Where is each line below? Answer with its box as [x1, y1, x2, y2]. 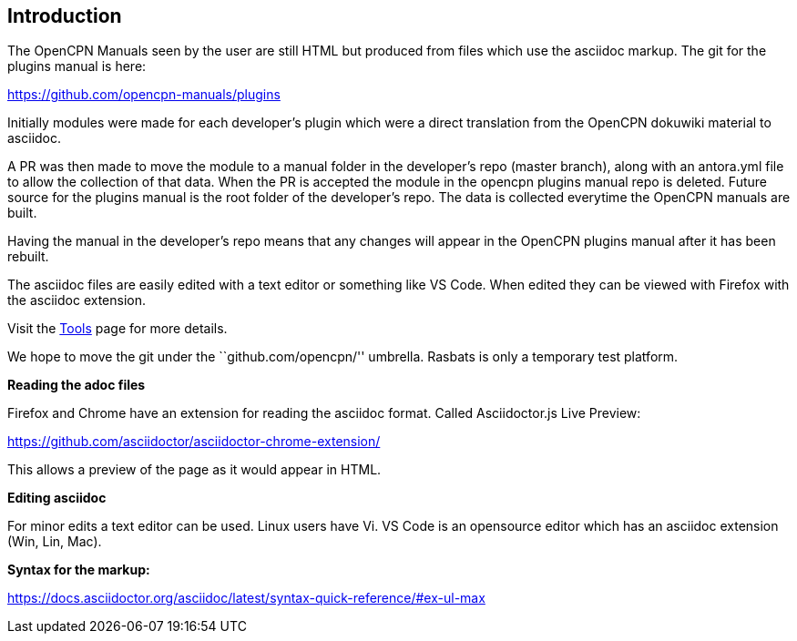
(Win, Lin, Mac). [7, 534, 102, 550]
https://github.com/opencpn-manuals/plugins [7, 86, 281, 103]
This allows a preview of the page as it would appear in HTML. [7, 462, 382, 478]
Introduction [7, 5, 122, 27]
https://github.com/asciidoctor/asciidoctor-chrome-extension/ [7, 433, 381, 450]
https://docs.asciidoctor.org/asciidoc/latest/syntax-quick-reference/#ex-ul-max [7, 590, 485, 606]
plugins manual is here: [7, 58, 147, 75]
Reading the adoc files [7, 377, 146, 393]
